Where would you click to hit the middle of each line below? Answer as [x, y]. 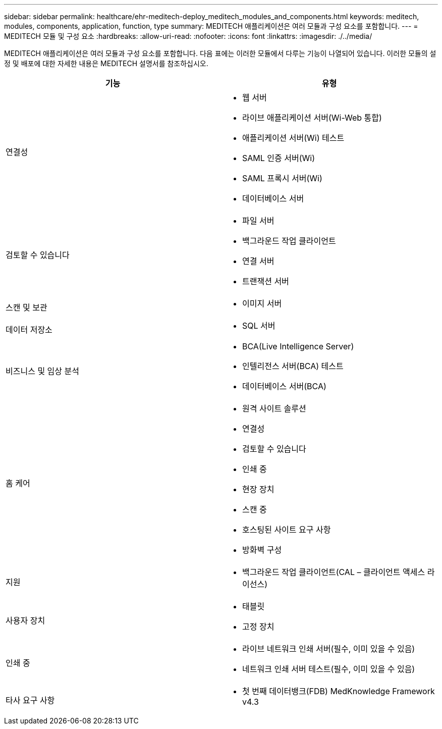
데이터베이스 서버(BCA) [284, 386]
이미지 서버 [262, 303]
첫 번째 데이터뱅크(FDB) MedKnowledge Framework [339, 691]
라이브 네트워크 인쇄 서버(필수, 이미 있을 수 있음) [329, 649]
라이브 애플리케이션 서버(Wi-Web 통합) [312, 118]
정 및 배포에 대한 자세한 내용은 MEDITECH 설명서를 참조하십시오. [106, 63]
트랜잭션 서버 [266, 281]
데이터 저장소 [29, 330]
